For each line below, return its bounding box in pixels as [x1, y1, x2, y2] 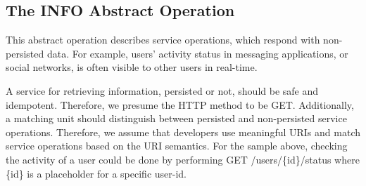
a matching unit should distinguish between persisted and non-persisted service [6, 111, 347, 126]
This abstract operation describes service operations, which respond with [6, 32, 320, 47]
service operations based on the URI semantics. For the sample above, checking [6, 138, 348, 153]
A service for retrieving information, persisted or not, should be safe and [6, 83, 319, 98]
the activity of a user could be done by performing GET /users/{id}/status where [6, 152, 360, 166]
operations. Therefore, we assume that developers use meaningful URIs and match [6, 124, 360, 139]
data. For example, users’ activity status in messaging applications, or [46, 46, 348, 60]
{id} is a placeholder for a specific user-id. [6, 166, 187, 180]
